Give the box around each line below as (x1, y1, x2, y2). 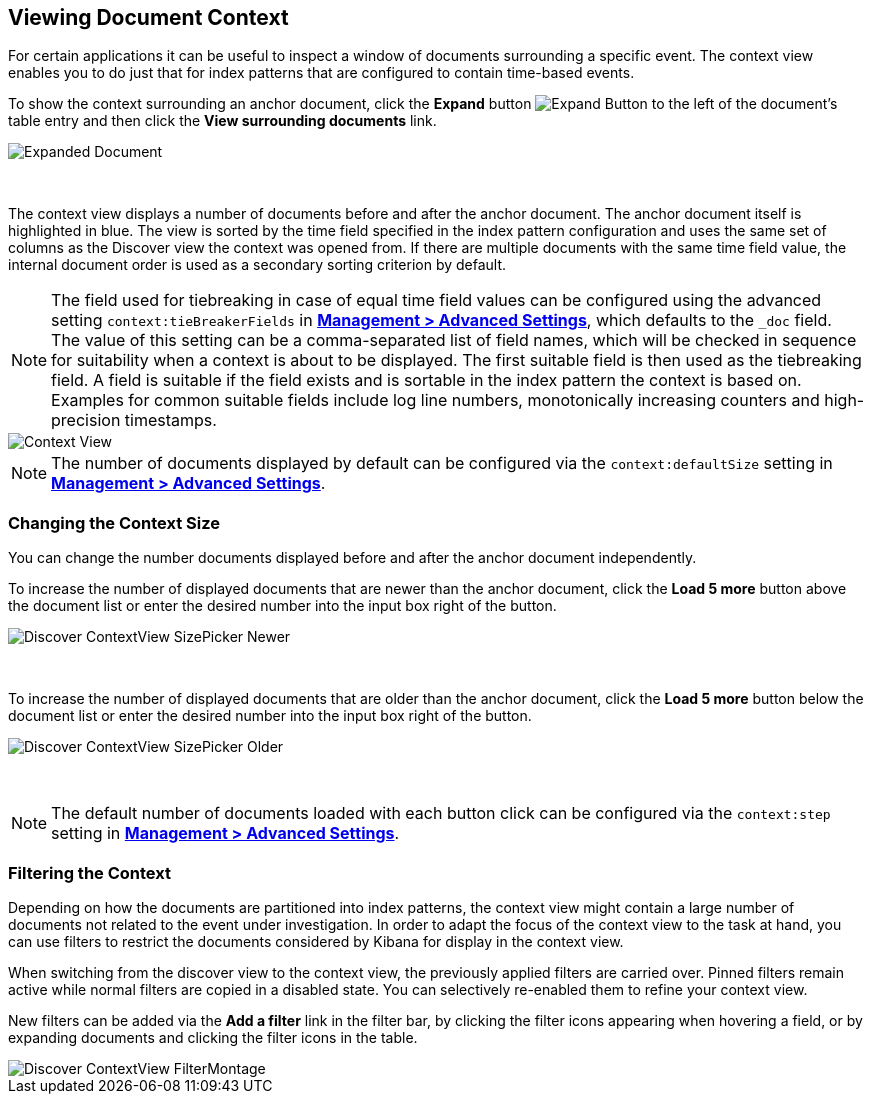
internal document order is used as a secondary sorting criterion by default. (8, 256, 507, 274)
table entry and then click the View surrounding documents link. (8, 112, 437, 130)
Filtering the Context (8, 862, 171, 883)
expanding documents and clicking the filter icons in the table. (8, 1028, 418, 1046)
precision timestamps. (51, 410, 217, 431)
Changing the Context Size (8, 512, 221, 533)
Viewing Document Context (8, 5, 289, 30)
